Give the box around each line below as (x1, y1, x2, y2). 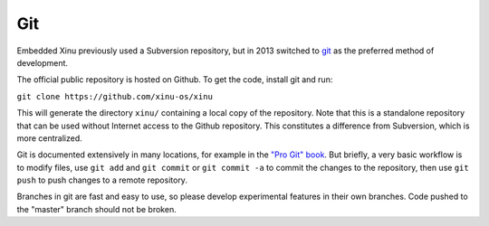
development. (16, 57, 68, 68)
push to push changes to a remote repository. (16, 174, 187, 185)
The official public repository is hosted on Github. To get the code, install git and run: (16, 74, 333, 85)
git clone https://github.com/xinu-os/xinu (16, 91, 213, 101)
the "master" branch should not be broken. (16, 203, 177, 214)
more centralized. (16, 132, 83, 144)
